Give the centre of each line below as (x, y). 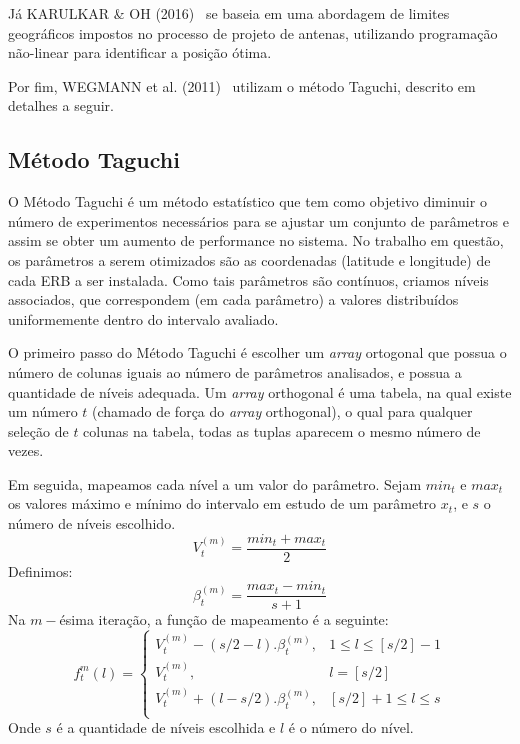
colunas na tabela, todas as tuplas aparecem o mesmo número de (282, 430)
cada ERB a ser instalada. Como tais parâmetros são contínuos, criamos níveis (248, 279)
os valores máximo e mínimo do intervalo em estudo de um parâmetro (222, 503)
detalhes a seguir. (61, 105)
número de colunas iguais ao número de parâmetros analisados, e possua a (235, 371)
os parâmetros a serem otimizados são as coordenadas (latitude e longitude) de (249, 259)
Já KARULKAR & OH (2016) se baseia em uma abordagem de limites (229, 13)
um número (43, 411)
